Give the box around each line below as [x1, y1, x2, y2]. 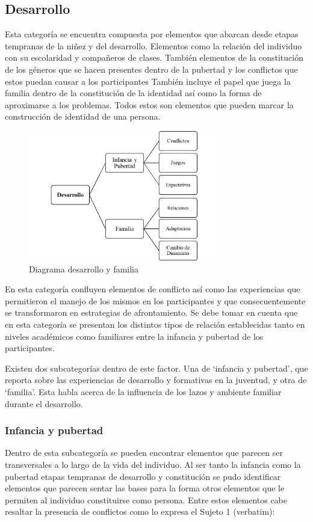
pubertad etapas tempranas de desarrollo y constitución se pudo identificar [5, 470, 281, 482]
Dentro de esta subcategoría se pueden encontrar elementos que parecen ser [5, 446, 283, 459]
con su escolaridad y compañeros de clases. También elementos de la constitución [5, 51, 303, 64]
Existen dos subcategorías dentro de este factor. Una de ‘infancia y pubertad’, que [5, 361, 308, 374]
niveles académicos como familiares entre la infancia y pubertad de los [5, 330, 264, 342]
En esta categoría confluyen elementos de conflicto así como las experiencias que [5, 283, 300, 295]
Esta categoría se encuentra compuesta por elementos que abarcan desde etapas [5, 28, 299, 40]
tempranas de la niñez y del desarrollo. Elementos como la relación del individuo [5, 39, 302, 52]
